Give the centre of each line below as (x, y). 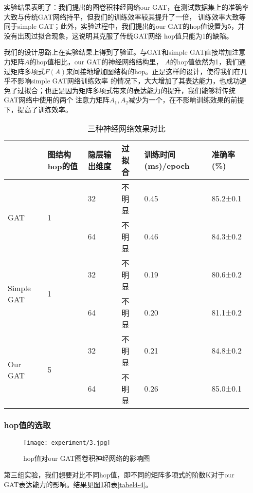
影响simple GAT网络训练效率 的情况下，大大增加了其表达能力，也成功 (128, 81)
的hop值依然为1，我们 (205, 61)
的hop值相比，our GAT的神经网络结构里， (96, 61)
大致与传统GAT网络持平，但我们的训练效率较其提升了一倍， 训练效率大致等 (125, 16)
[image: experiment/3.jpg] (67, 443)
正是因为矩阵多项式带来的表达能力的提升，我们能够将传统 (143, 90)
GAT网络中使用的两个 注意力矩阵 (57, 100)
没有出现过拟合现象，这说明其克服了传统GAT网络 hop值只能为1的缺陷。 (118, 35)
